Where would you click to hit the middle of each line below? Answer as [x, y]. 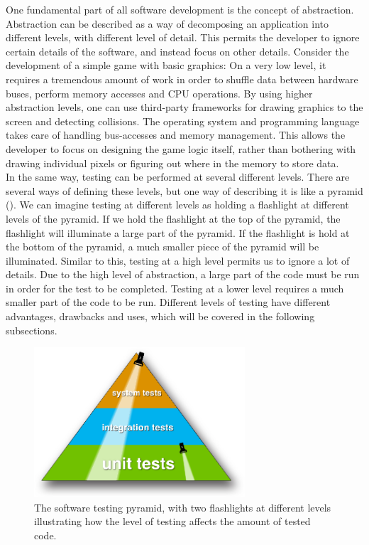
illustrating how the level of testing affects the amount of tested [172, 521]
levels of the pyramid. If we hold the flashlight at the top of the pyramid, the [173, 218]
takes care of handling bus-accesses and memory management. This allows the [176, 135]
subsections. [32, 330]
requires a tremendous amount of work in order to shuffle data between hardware [182, 79]
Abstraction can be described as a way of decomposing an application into [167, 23]
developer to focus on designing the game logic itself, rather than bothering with [181, 148]
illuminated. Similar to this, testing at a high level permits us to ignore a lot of [178, 260]
